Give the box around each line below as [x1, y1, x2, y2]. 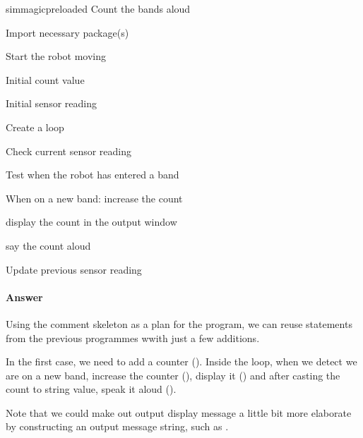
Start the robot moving [6, 49, 107, 63]
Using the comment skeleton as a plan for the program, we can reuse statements [6, 316, 352, 331]
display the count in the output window [6, 214, 177, 229]
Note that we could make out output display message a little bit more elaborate [6, 405, 352, 420]
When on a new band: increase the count [6, 190, 183, 205]
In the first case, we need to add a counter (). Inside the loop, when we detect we [6, 354, 357, 369]
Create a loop [6, 119, 64, 134]
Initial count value [6, 72, 85, 87]
